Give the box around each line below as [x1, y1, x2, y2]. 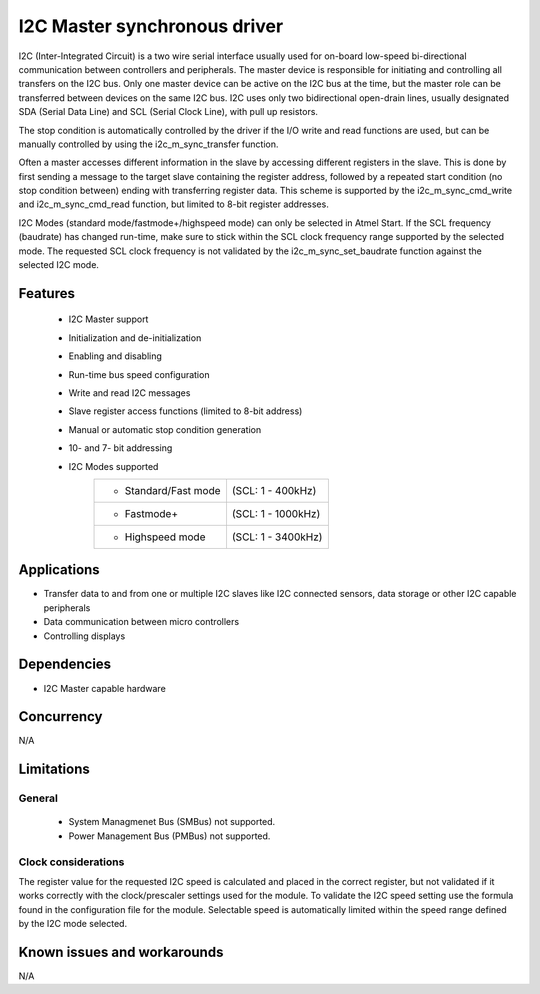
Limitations [18, 761, 90, 778]
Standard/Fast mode [124, 483, 221, 497]
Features [18, 285, 75, 302]
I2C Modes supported [68, 460, 159, 472]
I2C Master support [68, 313, 149, 325]
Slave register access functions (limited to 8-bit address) [68, 405, 303, 417]
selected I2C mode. [18, 259, 100, 271]
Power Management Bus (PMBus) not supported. [68, 830, 271, 842]
